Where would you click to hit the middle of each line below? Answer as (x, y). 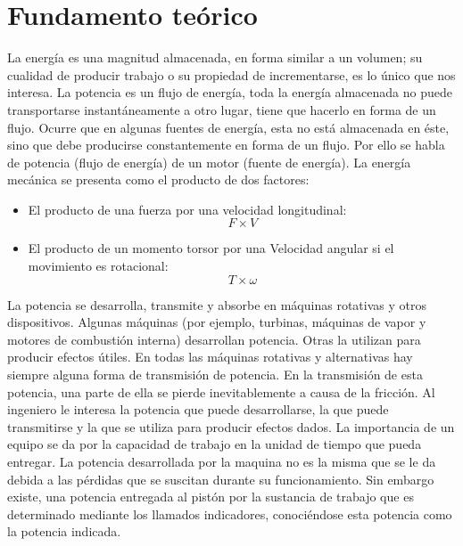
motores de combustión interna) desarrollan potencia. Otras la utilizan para (214, 339)
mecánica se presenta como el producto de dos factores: (158, 179)
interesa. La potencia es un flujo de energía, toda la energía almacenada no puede (230, 92)
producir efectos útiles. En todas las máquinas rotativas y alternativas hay (210, 357)
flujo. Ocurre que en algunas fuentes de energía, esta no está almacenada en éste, (228, 127)
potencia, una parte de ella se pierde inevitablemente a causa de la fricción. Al (221, 391)
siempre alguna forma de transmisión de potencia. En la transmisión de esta (215, 375)
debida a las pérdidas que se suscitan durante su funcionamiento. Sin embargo (221, 479)
